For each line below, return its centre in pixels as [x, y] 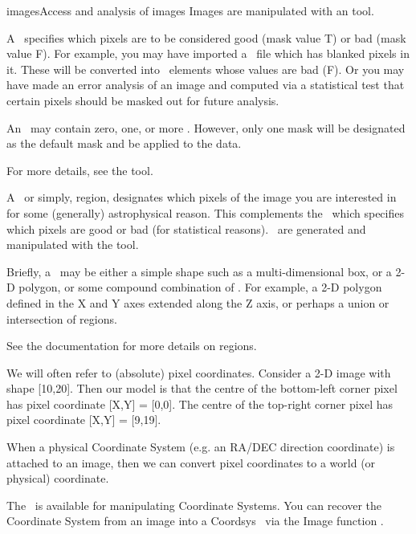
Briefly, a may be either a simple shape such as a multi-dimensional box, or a [199, 271]
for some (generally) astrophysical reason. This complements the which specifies [205, 212]
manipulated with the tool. [73, 245]
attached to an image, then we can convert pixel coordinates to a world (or [191, 462]
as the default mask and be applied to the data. [124, 143]
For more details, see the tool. [80, 170]
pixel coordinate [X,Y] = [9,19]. [84, 420]
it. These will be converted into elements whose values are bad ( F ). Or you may [206, 69]
